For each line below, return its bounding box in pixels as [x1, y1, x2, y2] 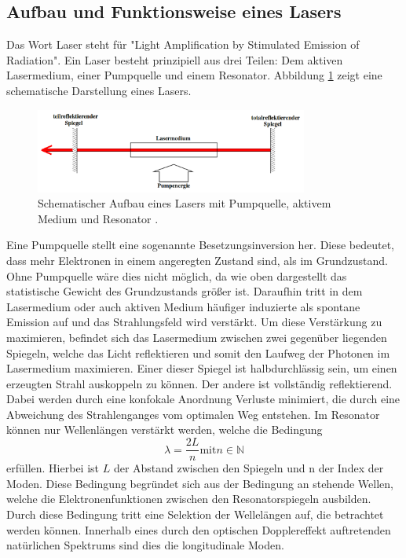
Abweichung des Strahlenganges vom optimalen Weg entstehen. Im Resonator [6, 406, 380, 422]
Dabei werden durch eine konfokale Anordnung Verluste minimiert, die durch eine [6, 391, 401, 407]
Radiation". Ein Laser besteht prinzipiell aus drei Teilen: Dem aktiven [6, 51, 343, 68]
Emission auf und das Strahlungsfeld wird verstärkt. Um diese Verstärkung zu [6, 314, 382, 330]
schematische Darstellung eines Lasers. [6, 82, 192, 98]
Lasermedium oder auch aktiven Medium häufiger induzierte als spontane [6, 298, 360, 314]
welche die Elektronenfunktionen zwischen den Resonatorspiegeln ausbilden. [6, 490, 371, 507]
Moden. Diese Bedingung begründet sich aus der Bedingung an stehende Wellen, [6, 475, 393, 491]
